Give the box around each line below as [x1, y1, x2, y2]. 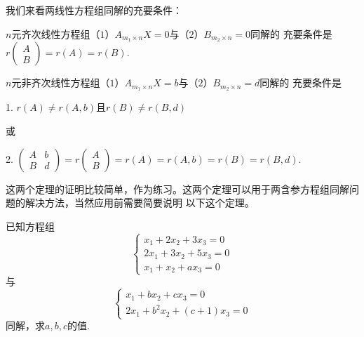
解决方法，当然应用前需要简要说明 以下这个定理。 [25, 195, 255, 210]
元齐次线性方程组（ [11, 26, 100, 41]
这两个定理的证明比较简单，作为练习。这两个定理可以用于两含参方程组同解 [6, 181, 349, 196]
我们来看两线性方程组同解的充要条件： [6, 3, 182, 17]
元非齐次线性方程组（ [11, 75, 110, 90]
